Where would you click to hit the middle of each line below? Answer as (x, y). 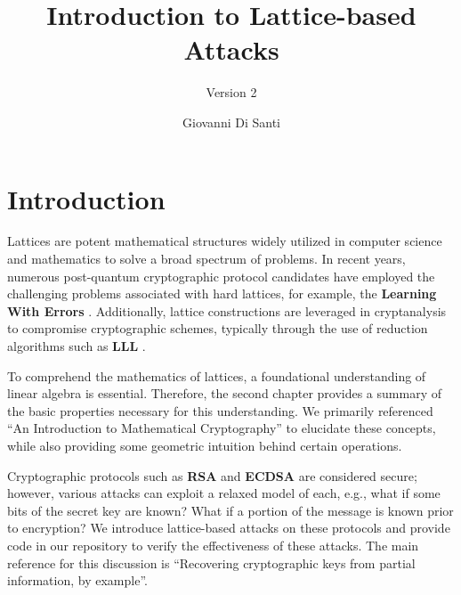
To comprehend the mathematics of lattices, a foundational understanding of (217, 375)
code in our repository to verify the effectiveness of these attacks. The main (213, 545)
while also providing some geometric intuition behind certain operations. (205, 445)
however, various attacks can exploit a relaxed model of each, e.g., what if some (224, 493)
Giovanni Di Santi (231, 122)
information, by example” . (77, 580)
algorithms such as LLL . (77, 346)
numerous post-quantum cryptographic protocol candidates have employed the (221, 276)
